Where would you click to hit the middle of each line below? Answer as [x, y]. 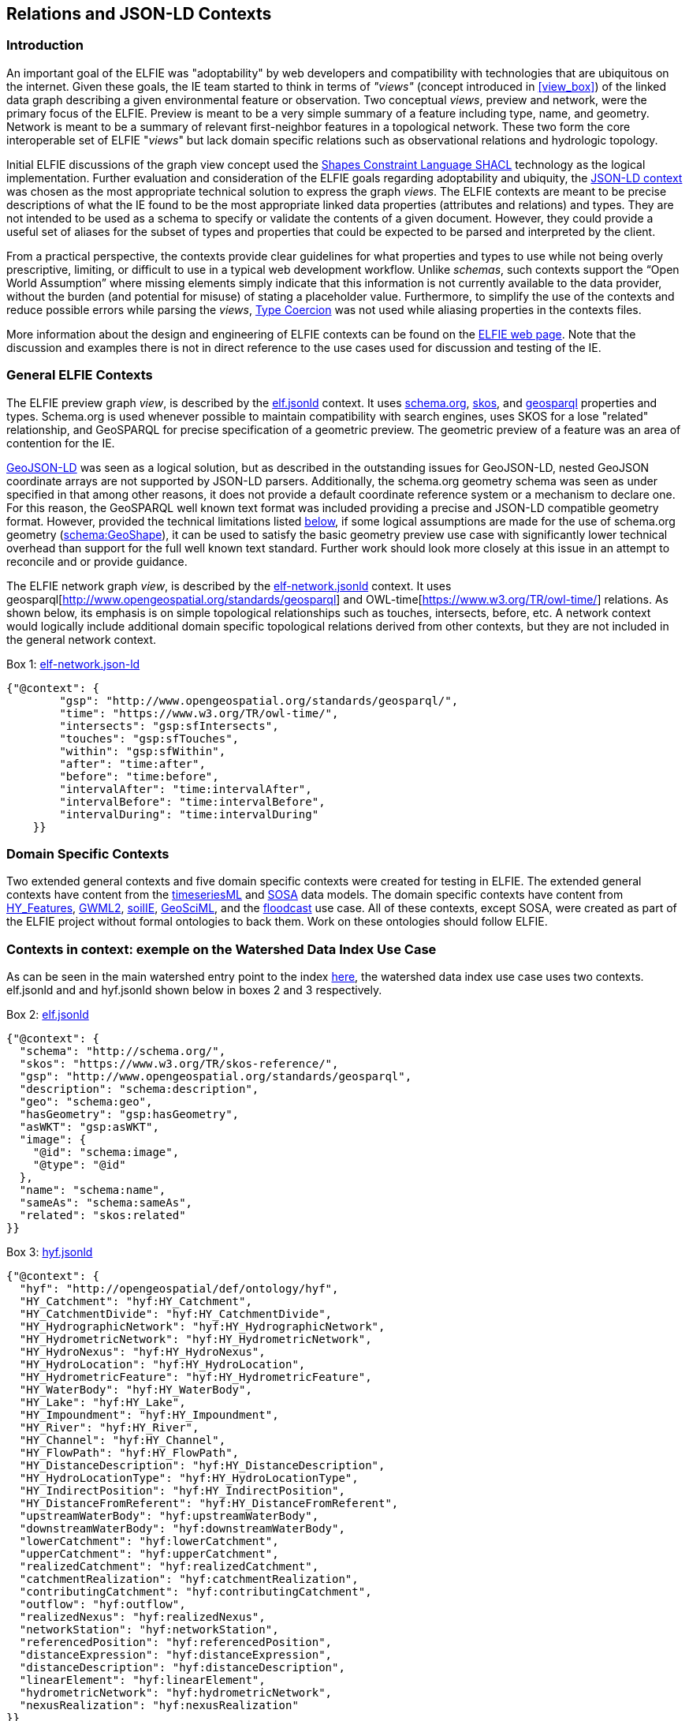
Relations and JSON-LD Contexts [139, 14]
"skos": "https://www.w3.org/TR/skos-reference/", [179, 1064]
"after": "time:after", [132, 763]
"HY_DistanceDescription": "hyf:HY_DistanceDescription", [202, 1466]
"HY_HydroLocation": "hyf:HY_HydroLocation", [162, 1365]
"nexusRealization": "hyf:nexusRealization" [159, 1706]
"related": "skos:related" [102, 1216]
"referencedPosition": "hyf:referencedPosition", [176, 1642]
